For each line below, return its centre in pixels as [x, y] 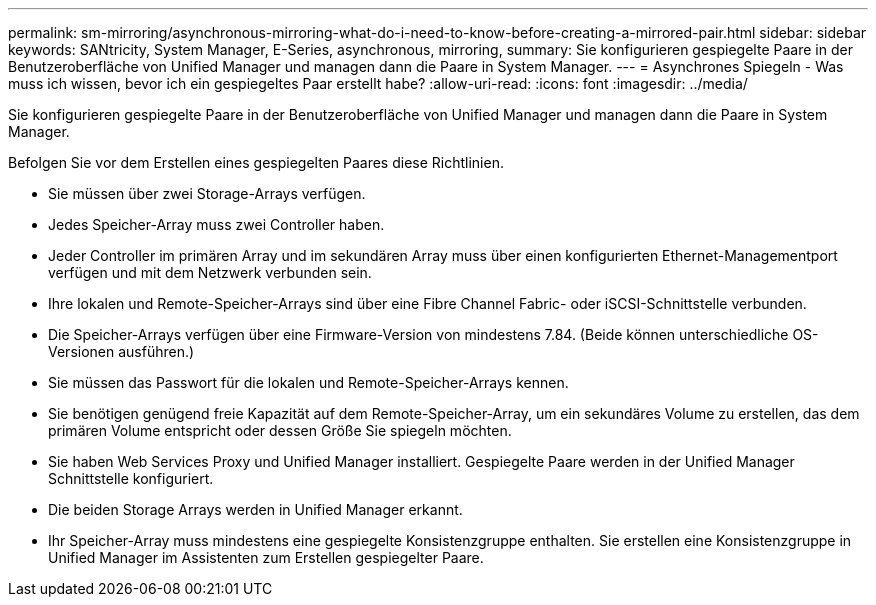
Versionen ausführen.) [121, 351]
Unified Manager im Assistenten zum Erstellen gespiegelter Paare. [266, 557]
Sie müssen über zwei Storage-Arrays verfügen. [207, 193]
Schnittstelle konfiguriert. [131, 478]
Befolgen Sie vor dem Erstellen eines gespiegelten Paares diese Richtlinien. [256, 162]
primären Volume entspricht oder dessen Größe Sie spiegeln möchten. [280, 430]
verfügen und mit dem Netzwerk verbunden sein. [210, 272]
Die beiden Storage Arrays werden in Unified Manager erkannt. [255, 509]
